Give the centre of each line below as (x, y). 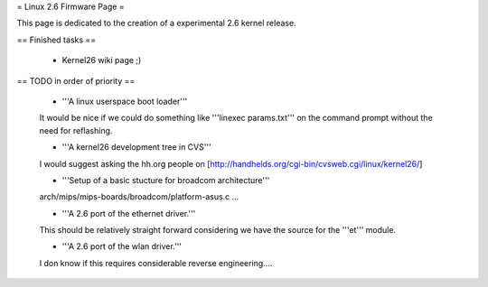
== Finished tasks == (56, 40)
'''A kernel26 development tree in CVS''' (136, 147)
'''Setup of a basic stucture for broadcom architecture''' (166, 180)
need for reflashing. (76, 130)
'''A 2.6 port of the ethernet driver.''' (129, 213)
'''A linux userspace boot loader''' (125, 101)
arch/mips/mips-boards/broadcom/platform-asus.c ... (139, 197)
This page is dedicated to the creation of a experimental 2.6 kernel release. (157, 23)
